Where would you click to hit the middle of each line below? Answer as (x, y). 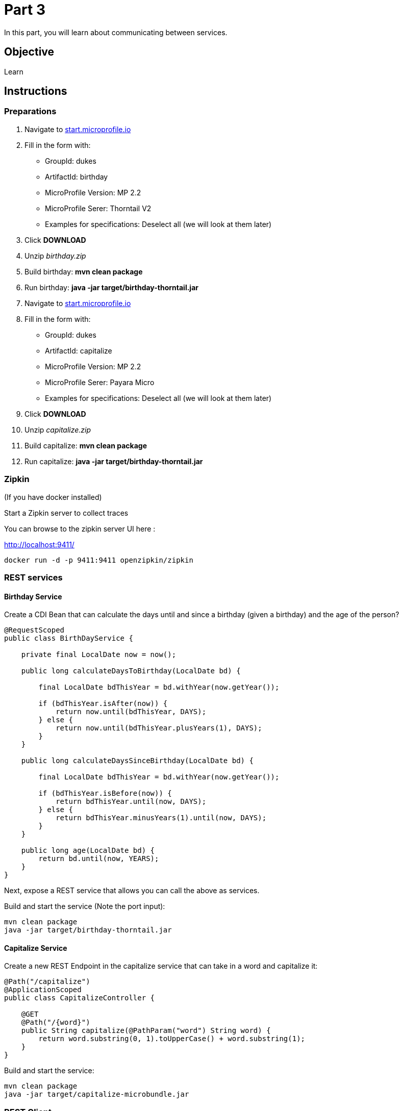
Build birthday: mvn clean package (84, 271)
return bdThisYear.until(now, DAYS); (131, 802)
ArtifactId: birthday (77, 176)
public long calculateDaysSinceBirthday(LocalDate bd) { (137, 761)
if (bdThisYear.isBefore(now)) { (105, 793)
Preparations (30, 111)
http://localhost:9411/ (39, 544)
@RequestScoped (34, 630)
